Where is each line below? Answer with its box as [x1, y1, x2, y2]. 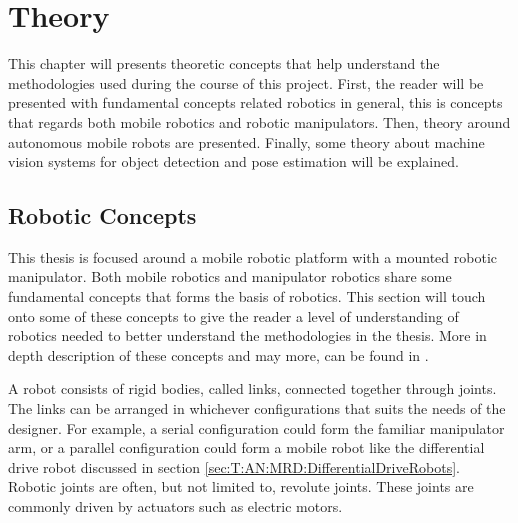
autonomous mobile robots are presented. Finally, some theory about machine [8, 131, 485, 152]
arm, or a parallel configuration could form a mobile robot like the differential [8, 437, 485, 458]
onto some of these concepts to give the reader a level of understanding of [8, 305, 459, 326]
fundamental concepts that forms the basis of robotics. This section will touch [8, 286, 486, 307]
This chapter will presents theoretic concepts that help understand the [8, 53, 440, 74]
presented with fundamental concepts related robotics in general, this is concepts [8, 92, 503, 113]
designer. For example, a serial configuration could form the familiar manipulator [8, 417, 505, 438]
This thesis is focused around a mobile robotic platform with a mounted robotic [8, 246, 498, 267]
